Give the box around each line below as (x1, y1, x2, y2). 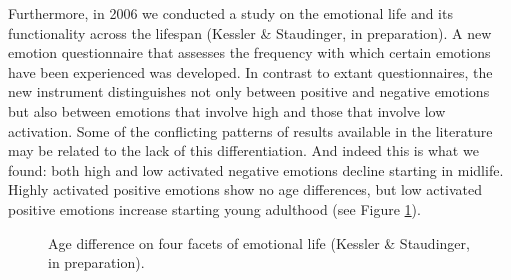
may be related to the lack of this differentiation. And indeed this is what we (8, 140, 479, 161)
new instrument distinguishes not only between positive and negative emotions (8, 81, 490, 102)
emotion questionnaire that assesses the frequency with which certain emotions (8, 42, 491, 63)
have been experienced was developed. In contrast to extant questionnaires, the (8, 61, 493, 82)
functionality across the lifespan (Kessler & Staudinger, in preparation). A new (8, 22, 492, 43)
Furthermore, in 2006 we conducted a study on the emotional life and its (8, 3, 453, 23)
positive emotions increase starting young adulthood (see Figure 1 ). (8, 198, 421, 219)
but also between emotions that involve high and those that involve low (8, 100, 446, 121)
